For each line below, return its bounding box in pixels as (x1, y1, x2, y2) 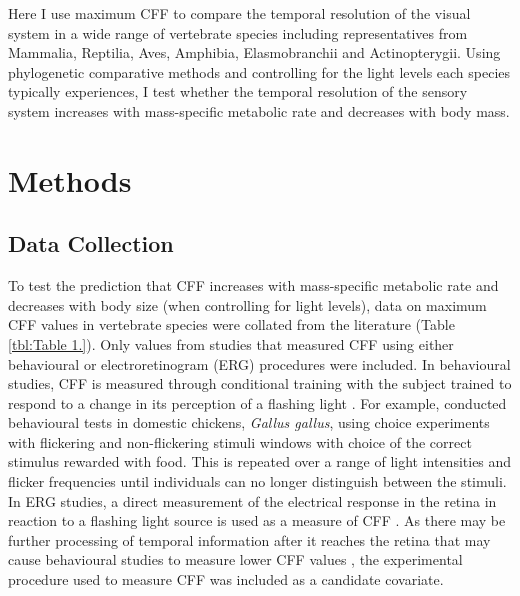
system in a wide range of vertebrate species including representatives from (8, 22, 468, 43)
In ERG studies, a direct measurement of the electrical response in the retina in (8, 490, 497, 511)
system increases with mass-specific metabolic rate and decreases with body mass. (8, 100, 510, 121)
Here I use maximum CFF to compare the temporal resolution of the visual (8, 3, 471, 23)
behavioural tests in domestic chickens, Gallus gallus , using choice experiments (8, 412, 490, 433)
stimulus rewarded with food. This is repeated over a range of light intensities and (8, 451, 512, 472)
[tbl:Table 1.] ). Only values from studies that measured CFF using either (8, 333, 454, 354)
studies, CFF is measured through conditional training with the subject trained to (8, 373, 512, 394)
